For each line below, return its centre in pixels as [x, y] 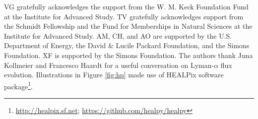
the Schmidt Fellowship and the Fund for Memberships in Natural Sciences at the [128, 26]
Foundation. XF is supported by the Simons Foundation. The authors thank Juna [129, 55]
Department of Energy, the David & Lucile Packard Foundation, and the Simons [127, 45]
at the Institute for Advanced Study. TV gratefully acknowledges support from [124, 16]
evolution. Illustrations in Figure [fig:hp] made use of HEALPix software [114, 75]
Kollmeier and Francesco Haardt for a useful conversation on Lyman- [109, 65]
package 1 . [18, 85]
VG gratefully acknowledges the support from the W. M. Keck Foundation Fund [126, 6]
